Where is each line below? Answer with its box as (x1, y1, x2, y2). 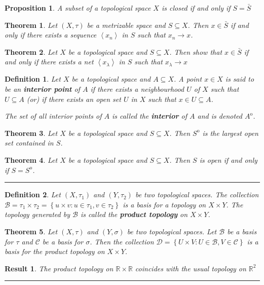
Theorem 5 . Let (5, 226, 58, 236)
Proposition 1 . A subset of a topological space (5, 3, 151, 13)
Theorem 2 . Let (5, 46, 58, 57)
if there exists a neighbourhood (90, 83, 184, 94)
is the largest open (202, 127, 258, 138)
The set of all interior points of (5, 111, 102, 121)
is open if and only (199, 154, 257, 165)
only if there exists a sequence (5, 29, 97, 40)
